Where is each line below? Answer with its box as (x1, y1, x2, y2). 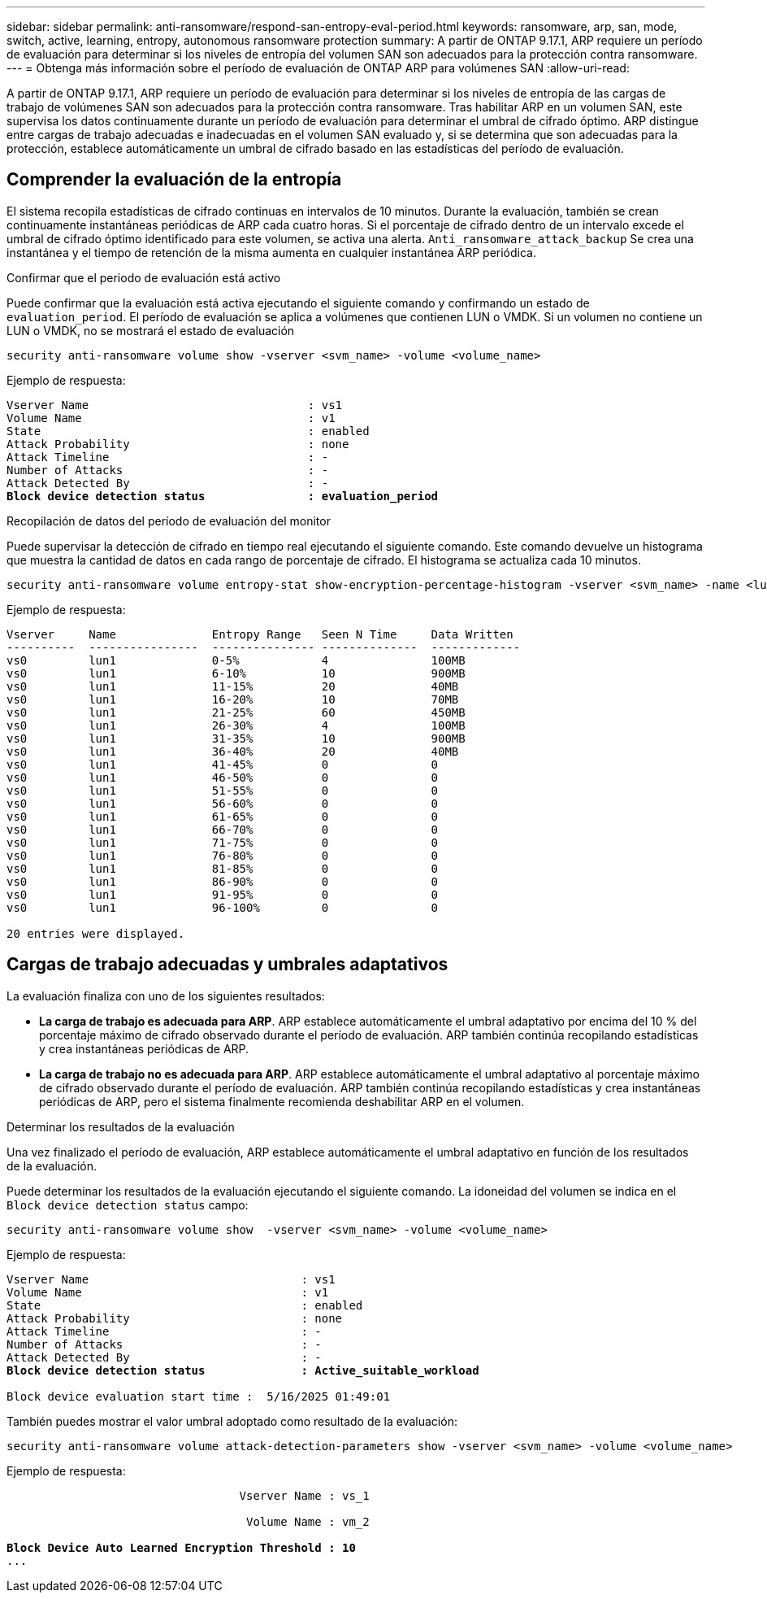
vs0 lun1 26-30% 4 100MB (6, 718, 466, 732)
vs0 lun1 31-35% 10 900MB (6, 731, 466, 745)
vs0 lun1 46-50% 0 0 (6, 770, 439, 784)
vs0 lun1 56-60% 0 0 (6, 796, 439, 810)
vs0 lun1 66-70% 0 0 (6, 822, 439, 836)
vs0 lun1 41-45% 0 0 (6, 757, 439, 771)
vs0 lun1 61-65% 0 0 (6, 809, 439, 823)
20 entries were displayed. (6, 926, 185, 940)
